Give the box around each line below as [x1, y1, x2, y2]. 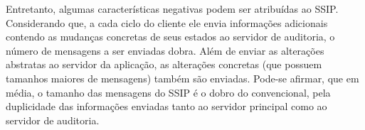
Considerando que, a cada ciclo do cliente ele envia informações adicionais [6, 15, 328, 30]
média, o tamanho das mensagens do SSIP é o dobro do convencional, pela [6, 85, 331, 99]
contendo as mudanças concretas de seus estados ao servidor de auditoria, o [6, 29, 335, 44]
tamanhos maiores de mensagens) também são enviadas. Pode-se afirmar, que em [6, 70, 359, 85]
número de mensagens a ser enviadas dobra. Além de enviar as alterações [6, 43, 324, 58]
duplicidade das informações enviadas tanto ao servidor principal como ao [6, 99, 327, 114]
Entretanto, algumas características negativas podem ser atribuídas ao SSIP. [6, 1, 339, 16]
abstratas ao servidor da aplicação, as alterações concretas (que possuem [6, 57, 322, 72]
